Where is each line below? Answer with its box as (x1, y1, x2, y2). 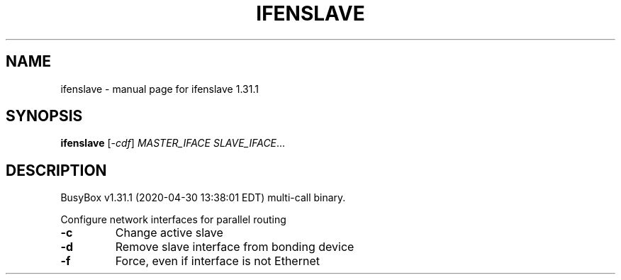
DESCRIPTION (6, 161, 107, 179)
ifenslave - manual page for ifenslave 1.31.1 (60, 82, 259, 95)
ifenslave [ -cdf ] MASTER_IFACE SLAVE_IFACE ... (60, 137, 286, 150)
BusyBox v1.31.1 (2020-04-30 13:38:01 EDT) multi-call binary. (60, 191, 346, 204)
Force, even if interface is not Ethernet (115, 254, 320, 269)
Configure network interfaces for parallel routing (60, 213, 286, 226)
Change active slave (115, 225, 223, 240)
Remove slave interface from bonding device (115, 240, 354, 254)
